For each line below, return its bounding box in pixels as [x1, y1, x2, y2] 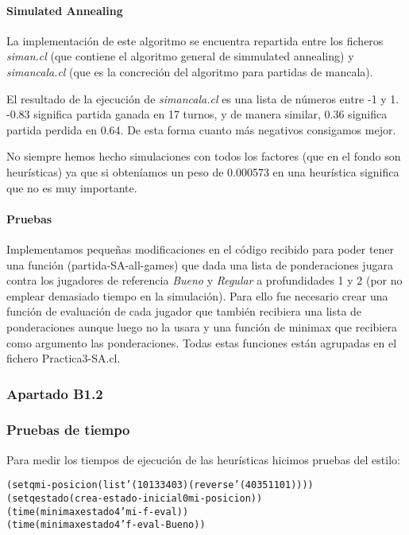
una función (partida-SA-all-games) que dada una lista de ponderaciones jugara [6, 256, 393, 273]
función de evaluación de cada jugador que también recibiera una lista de [6, 303, 362, 320]
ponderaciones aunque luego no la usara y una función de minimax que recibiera [6, 318, 397, 335]
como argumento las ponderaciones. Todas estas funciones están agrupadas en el [6, 334, 397, 351]
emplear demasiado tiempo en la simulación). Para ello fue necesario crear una [6, 287, 388, 304]
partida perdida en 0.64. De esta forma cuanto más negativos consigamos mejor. [6, 121, 396, 138]
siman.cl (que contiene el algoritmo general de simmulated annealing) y [6, 48, 354, 64]
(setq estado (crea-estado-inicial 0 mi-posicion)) [6, 493, 263, 504]
